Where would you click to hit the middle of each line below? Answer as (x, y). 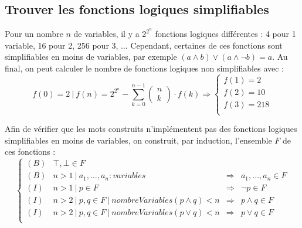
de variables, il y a (106, 34)
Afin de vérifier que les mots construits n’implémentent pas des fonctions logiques (151, 129)
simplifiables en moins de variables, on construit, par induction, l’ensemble (138, 140)
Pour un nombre (34, 34)
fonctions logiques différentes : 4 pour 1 (225, 34)
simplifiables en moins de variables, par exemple (91, 57)
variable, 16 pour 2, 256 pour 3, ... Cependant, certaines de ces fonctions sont (144, 45)
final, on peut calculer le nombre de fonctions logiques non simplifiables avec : (144, 68)
